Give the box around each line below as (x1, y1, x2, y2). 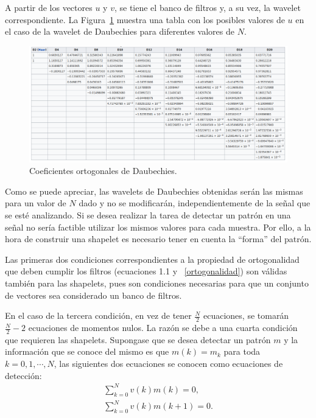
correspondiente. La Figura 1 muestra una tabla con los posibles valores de (5, 13, 285, 26)
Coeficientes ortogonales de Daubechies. (29, 164, 177, 177)
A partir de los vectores (5, 1, 93, 13)
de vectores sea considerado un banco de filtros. (5, 288, 182, 301)
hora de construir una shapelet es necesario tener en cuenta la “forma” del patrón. (5, 232, 312, 245)
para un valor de (5, 197, 66, 209)
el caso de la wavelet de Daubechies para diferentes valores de (5, 25, 234, 38)
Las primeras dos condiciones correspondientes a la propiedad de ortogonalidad (5, 253, 300, 265)
